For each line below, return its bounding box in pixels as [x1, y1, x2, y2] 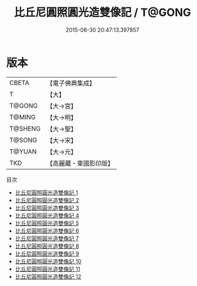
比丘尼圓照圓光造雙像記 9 [15, 250, 79, 257]
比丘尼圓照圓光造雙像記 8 [15, 242, 79, 249]
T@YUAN [9, 147, 37, 156]
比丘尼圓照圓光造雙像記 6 [15, 227, 79, 234]
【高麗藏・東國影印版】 [46, 159, 114, 167]
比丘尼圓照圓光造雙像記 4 [15, 211, 79, 219]
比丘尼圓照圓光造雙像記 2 [15, 196, 79, 204]
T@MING [9, 112, 36, 121]
